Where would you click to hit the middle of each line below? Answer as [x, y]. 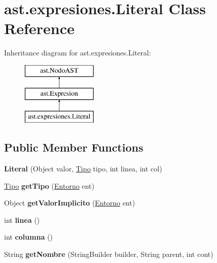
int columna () [28, 237]
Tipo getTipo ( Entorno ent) [49, 185]
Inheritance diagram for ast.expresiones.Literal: [77, 53]
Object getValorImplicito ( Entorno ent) [70, 203]
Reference [39, 28]
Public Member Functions [74, 147]
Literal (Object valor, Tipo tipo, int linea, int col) [83, 169]
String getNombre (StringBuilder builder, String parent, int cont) [109, 254]
